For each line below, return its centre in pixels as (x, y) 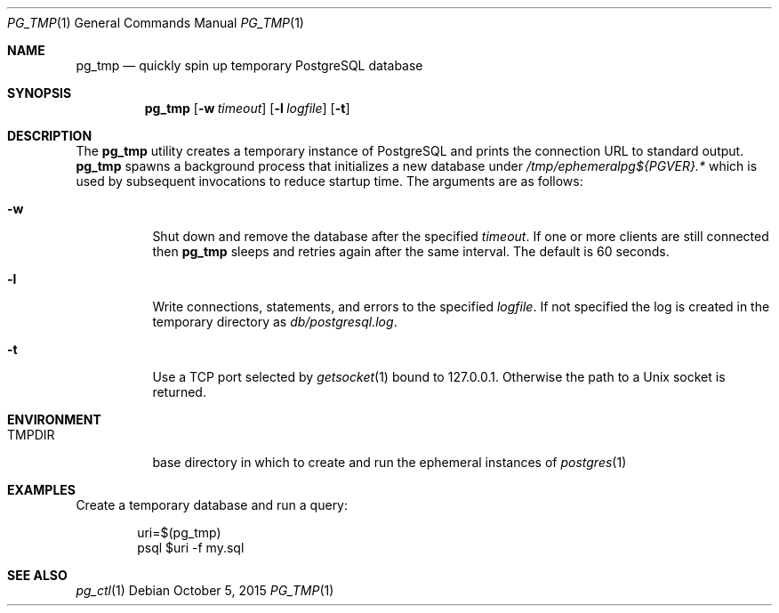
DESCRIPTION (50, 136)
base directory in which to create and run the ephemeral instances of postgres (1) (389, 462)
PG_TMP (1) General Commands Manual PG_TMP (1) (156, 23)
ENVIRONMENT (54, 419)
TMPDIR (31, 435)
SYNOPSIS (40, 93)
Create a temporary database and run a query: (212, 505)
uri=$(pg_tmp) (179, 532)
